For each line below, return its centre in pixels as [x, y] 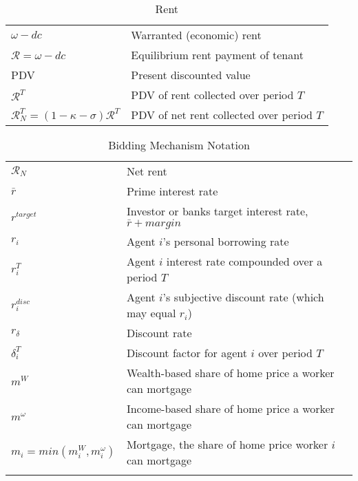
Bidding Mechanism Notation [179, 145]
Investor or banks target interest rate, [217, 211]
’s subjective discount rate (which [243, 297]
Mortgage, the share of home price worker [227, 444]
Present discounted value [191, 75]
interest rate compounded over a [244, 261]
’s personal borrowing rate [226, 241]
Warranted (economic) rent [196, 35]
